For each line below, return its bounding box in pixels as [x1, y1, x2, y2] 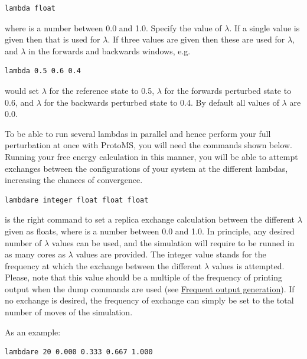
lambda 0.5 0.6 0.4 [5, 67, 81, 76]
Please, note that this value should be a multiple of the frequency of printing [5, 271, 282, 283]
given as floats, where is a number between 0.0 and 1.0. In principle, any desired [5, 224, 295, 237]
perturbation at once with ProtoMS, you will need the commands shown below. [5, 139, 292, 151]
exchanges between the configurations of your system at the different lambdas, [5, 162, 288, 174]
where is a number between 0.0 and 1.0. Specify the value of [5, 21, 222, 34]
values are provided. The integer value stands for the [76, 248, 266, 260]
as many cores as [5, 248, 66, 260]
